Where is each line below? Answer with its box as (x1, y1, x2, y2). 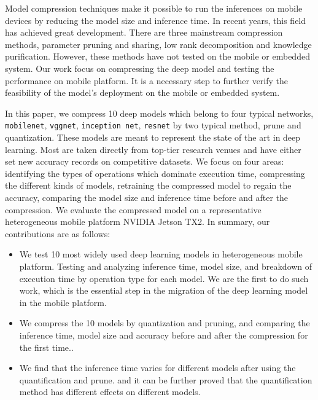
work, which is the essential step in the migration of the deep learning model (19, 284, 308, 297)
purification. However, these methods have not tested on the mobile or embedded (5, 50, 310, 63)
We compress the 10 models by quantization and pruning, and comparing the (19, 316, 310, 329)
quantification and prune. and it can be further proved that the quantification (19, 373, 312, 386)
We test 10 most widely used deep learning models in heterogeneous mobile (19, 248, 303, 261)
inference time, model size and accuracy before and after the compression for (19, 328, 308, 341)
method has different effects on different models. (19, 385, 201, 398)
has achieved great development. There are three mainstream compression (5, 26, 283, 39)
